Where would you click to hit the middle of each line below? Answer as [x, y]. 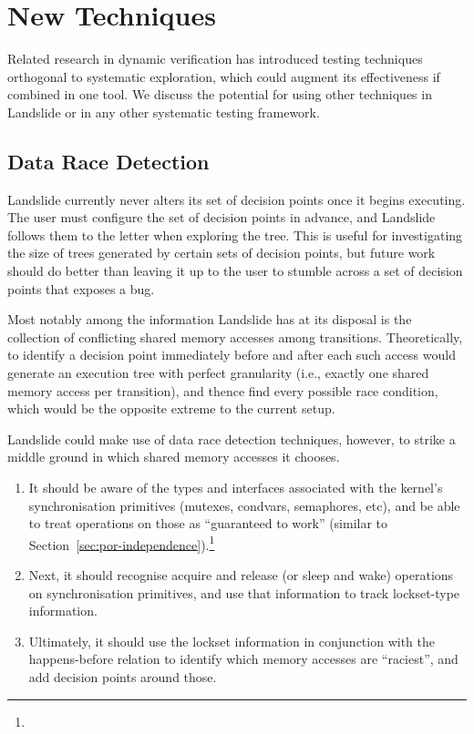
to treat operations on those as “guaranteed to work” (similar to [208, 523]
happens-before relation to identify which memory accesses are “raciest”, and [243, 659]
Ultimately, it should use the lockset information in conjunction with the [232, 641]
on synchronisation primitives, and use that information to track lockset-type [244, 592]
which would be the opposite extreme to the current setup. [171, 408]
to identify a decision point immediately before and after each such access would [232, 355]
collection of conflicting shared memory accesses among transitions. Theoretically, [235, 336]
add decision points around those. [123, 677]
